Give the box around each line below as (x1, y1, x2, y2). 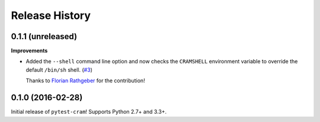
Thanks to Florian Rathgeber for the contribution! (25, 77, 145, 84)
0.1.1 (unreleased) (11, 31, 77, 41)
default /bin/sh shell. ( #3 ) (25, 66, 93, 73)
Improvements (11, 47, 48, 54)
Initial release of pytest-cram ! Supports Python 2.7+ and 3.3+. (11, 108, 167, 115)
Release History (11, 9, 91, 22)
